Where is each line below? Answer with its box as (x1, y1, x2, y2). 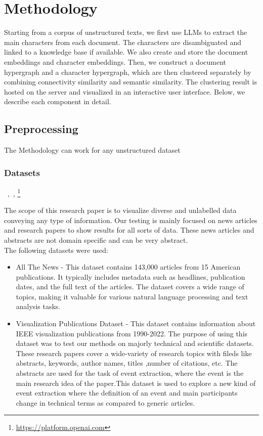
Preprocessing (4, 121, 78, 137)
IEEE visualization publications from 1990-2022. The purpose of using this (16, 328, 248, 338)
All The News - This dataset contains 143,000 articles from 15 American (16, 261, 241, 272)
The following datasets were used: (4, 244, 108, 255)
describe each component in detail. (4, 96, 111, 107)
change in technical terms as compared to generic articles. (16, 397, 195, 408)
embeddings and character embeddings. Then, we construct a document (4, 56, 226, 67)
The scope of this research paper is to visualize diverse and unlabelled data (4, 205, 237, 215)
